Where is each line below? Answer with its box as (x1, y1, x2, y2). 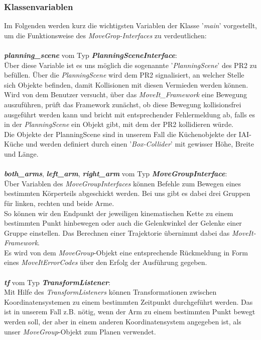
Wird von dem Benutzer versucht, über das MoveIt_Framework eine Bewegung (4, 89, 247, 100)
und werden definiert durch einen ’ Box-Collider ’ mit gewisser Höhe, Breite (26, 139, 254, 149)
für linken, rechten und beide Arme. (4, 197, 114, 208)
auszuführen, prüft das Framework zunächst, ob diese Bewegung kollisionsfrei (4, 99, 241, 109)
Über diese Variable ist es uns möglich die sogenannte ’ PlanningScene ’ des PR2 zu (4, 59, 257, 70)
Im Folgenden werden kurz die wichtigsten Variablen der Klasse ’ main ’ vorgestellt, (4, 20, 257, 31)
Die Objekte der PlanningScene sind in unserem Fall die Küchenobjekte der (4, 128, 236, 139)
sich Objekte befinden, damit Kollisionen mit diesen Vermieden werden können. (4, 79, 248, 90)
